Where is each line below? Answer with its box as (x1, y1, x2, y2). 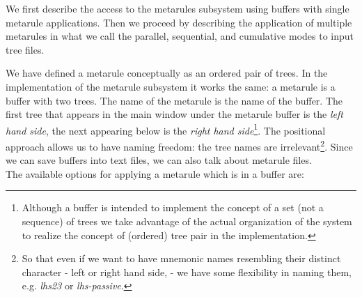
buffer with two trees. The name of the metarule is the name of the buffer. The (6, 93, 343, 107)
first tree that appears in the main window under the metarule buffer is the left (6, 107, 343, 121)
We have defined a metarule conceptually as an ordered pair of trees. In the (6, 66, 328, 80)
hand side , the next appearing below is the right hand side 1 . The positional (6, 121, 326, 137)
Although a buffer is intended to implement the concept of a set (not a (22, 200, 324, 215)
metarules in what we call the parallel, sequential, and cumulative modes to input (6, 29, 354, 43)
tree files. (6, 42, 45, 56)
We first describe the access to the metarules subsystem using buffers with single (6, 1, 349, 15)
